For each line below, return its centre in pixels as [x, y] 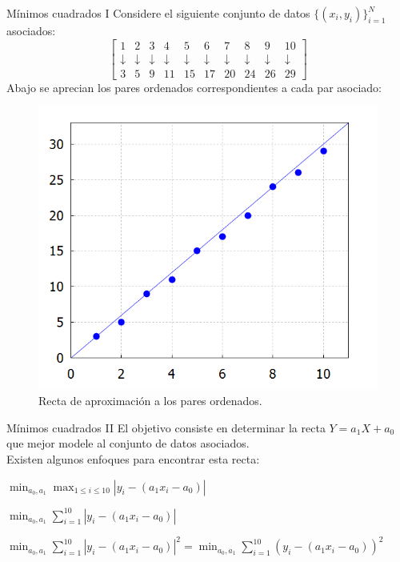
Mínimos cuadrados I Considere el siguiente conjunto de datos [158, 13]
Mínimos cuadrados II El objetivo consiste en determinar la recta [166, 427]
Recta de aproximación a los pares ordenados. [150, 401]
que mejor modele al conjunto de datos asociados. [128, 443]
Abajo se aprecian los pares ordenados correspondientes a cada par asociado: [194, 87]
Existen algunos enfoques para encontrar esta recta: [133, 458]
